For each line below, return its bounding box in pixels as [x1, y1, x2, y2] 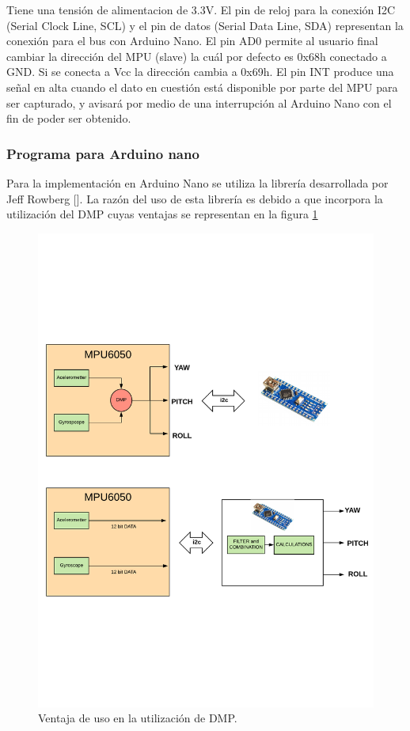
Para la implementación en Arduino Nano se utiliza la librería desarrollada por [6, 174, 389, 191]
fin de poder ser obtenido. [6, 110, 131, 127]
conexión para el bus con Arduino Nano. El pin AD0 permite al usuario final [6, 32, 378, 49]
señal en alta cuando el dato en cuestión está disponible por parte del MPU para [6, 78, 398, 95]
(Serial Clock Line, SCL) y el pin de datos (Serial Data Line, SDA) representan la [6, 17, 404, 33]
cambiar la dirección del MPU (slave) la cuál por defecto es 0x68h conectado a [6, 47, 387, 64]
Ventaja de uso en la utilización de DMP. [38, 710, 237, 726]
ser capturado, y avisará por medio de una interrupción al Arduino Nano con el [6, 94, 392, 111]
